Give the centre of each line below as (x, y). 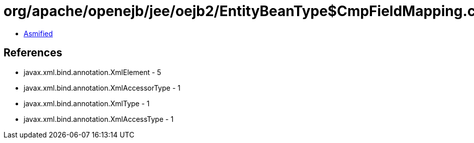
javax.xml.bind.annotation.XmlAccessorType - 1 (102, 88)
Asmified (38, 33)
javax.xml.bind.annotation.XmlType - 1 (87, 103)
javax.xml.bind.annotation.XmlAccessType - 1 (99, 119)
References (33, 53)
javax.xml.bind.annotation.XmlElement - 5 (92, 72)
